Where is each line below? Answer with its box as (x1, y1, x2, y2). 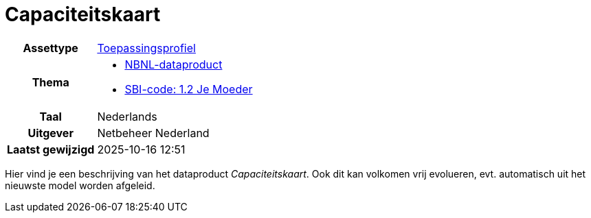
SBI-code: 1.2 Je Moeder (124, 82, 253, 96)
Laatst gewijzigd (7, 142, 95, 156)
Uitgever (27, 125, 74, 140)
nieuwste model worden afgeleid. (5, 179, 155, 191)
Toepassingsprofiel (97, 40, 196, 55)
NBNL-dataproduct (124, 57, 223, 71)
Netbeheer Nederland (97, 125, 210, 140)
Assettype (23, 40, 78, 55)
